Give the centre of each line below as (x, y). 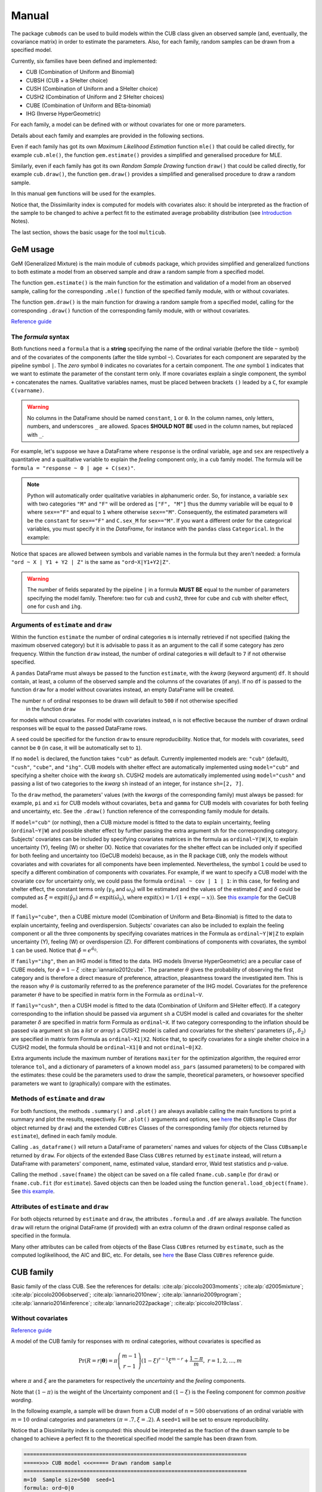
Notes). (20, 221)
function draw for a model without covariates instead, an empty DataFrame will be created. (123, 690)
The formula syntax (40, 337)
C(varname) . (28, 390)
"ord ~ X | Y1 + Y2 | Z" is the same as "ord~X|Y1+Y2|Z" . (91, 562)
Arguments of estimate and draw (61, 625)
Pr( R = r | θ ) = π (98, 1361)
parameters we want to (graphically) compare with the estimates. (91, 1083)
